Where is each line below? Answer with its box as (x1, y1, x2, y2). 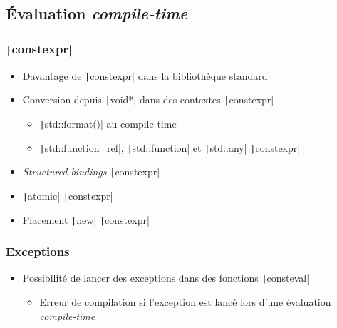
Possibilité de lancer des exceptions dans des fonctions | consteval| (22, 270, 310, 285)
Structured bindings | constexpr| (22, 164, 160, 179)
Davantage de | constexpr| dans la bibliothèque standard (22, 68, 268, 83)
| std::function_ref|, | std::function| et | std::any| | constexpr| (39, 140, 301, 155)
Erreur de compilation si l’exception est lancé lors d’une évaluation (39, 294, 331, 309)
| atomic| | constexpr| (22, 188, 113, 203)
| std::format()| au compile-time (39, 116, 177, 130)
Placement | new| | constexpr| (22, 212, 150, 227)
